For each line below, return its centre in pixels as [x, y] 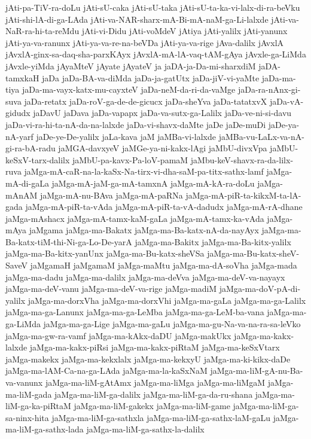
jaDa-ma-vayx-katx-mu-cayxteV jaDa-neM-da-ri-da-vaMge [129, 89]
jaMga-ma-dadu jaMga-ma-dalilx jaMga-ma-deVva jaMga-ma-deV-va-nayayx [145, 277]
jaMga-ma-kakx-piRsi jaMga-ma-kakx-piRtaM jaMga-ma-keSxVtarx [155, 347]
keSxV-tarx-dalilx [38, 159]
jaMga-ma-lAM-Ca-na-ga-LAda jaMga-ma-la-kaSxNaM [106, 371]
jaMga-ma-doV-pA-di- [260, 289]
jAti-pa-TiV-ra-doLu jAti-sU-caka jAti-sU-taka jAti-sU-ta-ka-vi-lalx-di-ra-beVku [153, 7]
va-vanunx [24, 382]
